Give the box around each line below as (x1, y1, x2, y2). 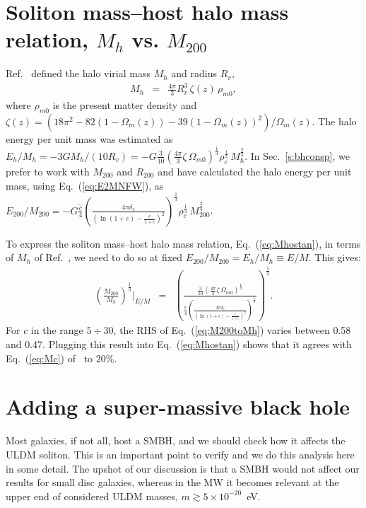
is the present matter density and (52, 98, 197, 112)
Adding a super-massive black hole (6, 392, 350, 421)
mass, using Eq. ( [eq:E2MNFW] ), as (6, 178, 164, 192)
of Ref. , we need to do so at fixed (34, 250, 183, 265)
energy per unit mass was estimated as (6, 132, 173, 146)
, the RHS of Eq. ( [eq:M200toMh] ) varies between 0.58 (113, 323, 351, 337)
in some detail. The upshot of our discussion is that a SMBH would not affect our (6, 461, 360, 475)
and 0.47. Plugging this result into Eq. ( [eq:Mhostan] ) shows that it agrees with (6, 337, 352, 352)
